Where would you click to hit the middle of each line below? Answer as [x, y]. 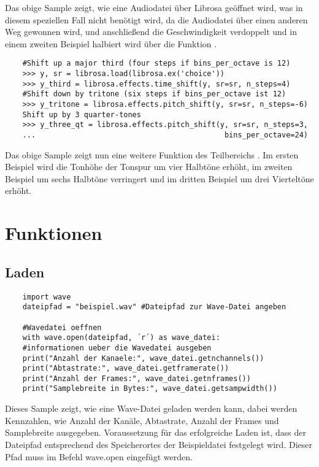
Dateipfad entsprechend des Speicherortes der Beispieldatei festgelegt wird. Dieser [159, 444]
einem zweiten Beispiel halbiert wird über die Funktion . [111, 43]
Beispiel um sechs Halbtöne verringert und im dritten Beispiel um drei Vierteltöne [159, 178]
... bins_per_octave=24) [165, 135]
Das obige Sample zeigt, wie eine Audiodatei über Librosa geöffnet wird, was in [154, 7]
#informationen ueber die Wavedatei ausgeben [117, 348]
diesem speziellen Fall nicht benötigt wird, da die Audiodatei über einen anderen [156, 19]
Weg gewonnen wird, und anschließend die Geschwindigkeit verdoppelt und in [151, 32]
